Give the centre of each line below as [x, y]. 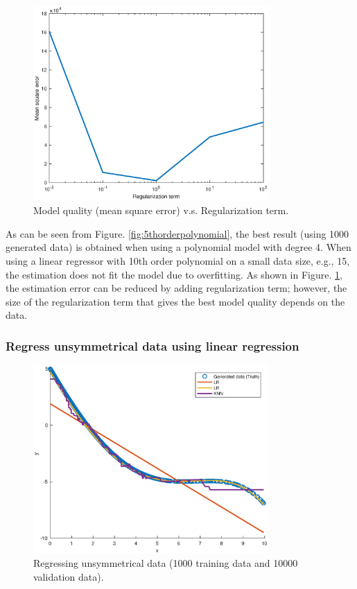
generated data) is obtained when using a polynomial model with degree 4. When [178, 247]
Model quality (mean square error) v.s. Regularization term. [161, 210]
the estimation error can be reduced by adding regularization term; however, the [176, 288]
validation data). [69, 576]
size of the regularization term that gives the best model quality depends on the [175, 301]
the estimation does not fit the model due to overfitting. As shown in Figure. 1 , [174, 274]
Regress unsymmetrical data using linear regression [153, 345]
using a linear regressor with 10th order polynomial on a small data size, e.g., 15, [178, 260]
